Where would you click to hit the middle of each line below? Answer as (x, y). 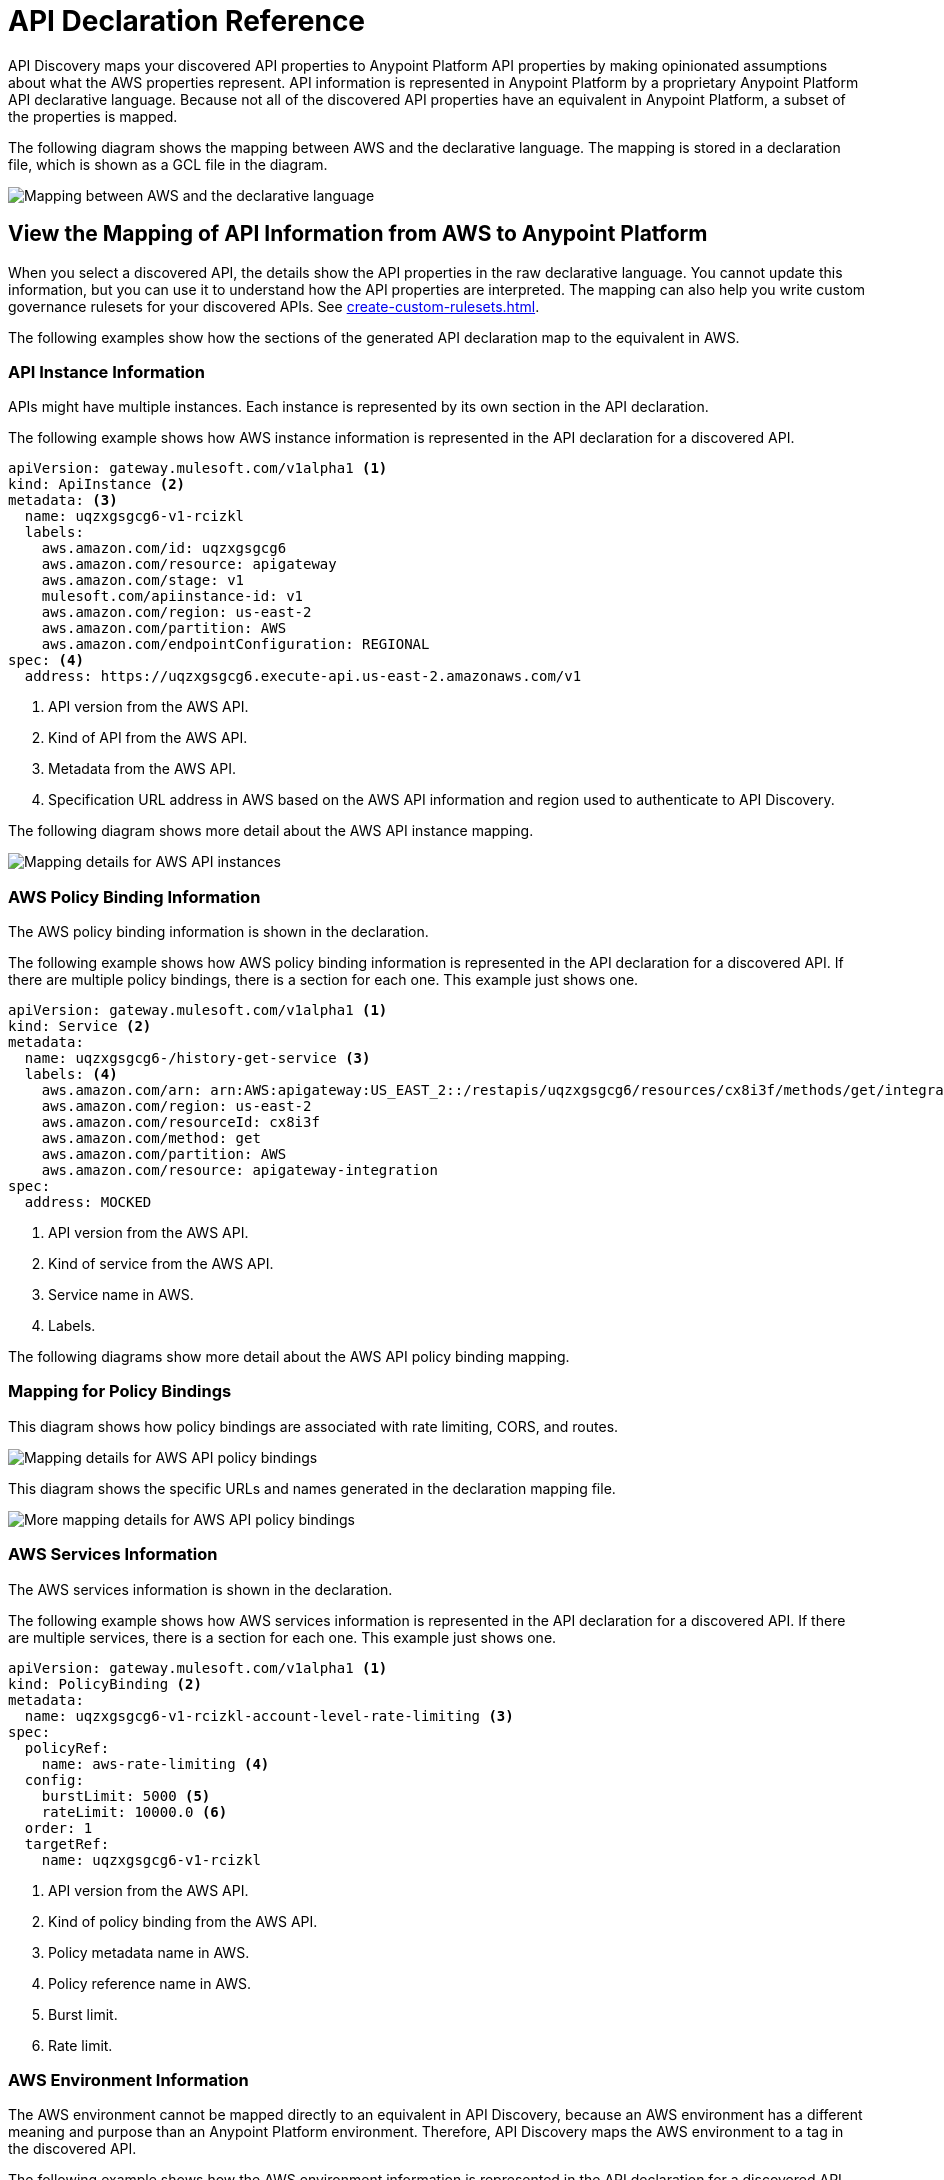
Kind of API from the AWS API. (148, 738)
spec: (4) (46, 660)
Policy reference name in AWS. (150, 1983)
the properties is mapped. (93, 116)
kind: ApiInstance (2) (97, 484)
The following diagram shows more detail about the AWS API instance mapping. (271, 831)
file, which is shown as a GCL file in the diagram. (168, 164)
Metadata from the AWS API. (142, 769)
